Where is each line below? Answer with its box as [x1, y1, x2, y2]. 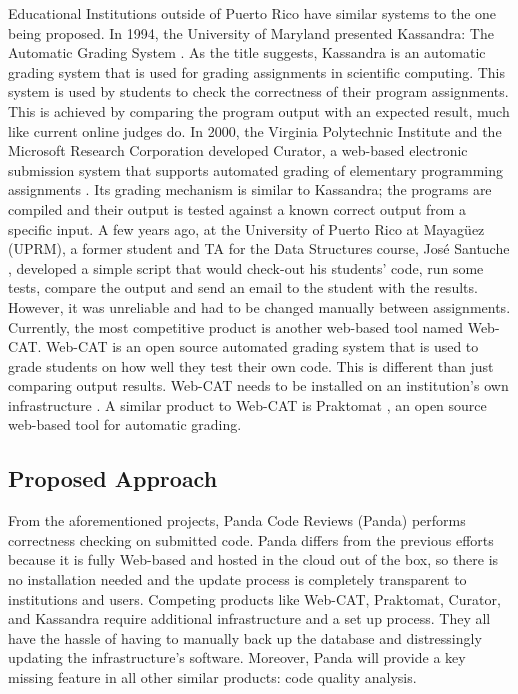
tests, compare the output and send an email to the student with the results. [8, 277, 478, 298]
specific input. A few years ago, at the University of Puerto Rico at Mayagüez [8, 218, 485, 239]
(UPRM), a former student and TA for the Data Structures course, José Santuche [8, 238, 510, 259]
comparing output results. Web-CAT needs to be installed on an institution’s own [8, 375, 509, 396]
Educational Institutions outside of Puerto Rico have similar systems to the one [8, 3, 497, 23]
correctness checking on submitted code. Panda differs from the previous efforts [8, 529, 494, 550]
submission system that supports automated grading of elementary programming [8, 159, 504, 180]
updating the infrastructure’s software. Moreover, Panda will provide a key [8, 647, 466, 668]
